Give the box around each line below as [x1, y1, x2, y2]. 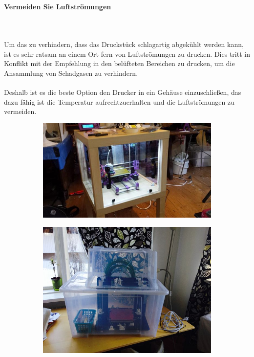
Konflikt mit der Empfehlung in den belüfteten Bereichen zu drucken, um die [4, 58, 235, 68]
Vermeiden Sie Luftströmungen [4, 1, 111, 11]
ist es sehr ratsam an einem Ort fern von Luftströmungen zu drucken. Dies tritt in [4, 48, 250, 59]
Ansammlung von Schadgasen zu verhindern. [4, 67, 138, 78]
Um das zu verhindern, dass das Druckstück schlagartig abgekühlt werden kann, [4, 39, 244, 49]
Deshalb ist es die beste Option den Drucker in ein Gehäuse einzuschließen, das [4, 87, 241, 97]
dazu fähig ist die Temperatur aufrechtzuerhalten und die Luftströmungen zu [4, 96, 234, 107]
